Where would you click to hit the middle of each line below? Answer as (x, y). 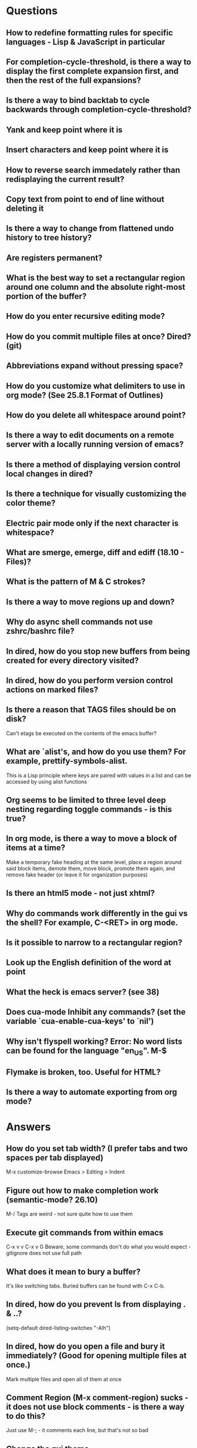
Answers (29, 1127)
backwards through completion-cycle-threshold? (99, 110)
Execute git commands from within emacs (85, 1232)
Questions (32, 11)
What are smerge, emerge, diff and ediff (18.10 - (95, 552)
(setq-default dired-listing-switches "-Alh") (58, 1328)
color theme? (31, 503)
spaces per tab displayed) (55, 1158)
